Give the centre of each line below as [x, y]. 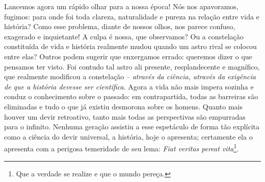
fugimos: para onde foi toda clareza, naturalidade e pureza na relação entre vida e [132, 16]
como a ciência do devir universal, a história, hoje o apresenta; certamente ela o [128, 136]
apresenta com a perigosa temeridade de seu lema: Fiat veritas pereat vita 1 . [122, 147]
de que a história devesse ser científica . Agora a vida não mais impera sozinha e [129, 86]
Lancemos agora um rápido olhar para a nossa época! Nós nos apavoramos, [121, 6]
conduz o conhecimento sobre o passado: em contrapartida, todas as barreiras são [131, 96]
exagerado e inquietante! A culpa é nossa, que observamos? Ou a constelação [124, 36]
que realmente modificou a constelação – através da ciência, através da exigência [130, 76]
